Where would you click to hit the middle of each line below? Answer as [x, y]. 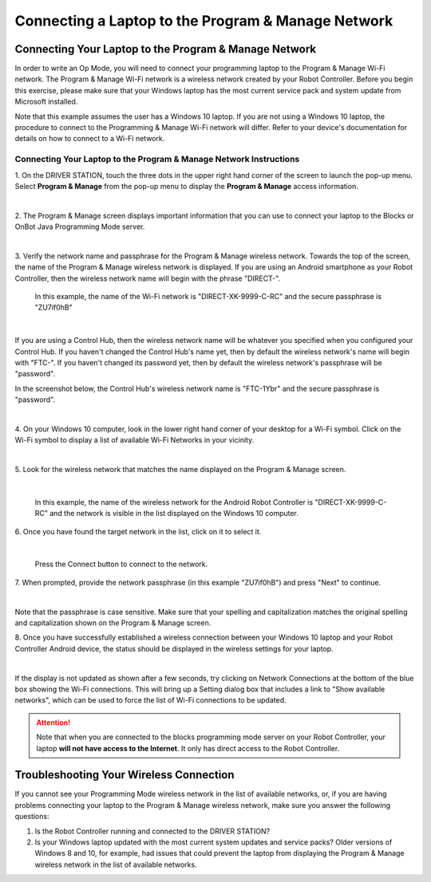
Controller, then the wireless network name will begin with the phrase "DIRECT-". [148, 278]
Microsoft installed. [46, 102]
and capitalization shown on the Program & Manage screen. [113, 623]
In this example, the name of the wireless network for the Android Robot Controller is [174, 502]
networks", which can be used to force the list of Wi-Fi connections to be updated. [150, 700]
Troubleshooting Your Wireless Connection [125, 775]
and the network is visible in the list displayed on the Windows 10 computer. [174, 514]
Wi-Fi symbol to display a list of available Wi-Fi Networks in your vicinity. [134, 440]
